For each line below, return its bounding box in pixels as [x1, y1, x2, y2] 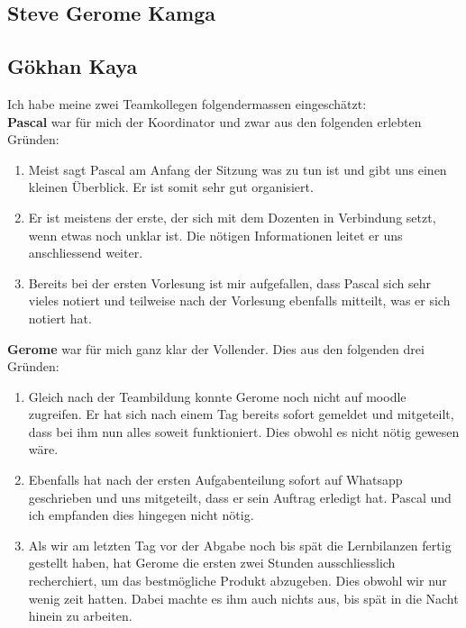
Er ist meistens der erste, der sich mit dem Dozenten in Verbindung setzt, [28, 207, 436, 226]
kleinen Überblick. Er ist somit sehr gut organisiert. [28, 177, 314, 196]
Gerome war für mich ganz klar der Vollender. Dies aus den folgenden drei [7, 339, 425, 358]
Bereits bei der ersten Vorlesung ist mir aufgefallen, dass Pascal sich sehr [28, 273, 431, 292]
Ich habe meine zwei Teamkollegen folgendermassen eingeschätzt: [7, 94, 367, 113]
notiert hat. [28, 308, 92, 327]
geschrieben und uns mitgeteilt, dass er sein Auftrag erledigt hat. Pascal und [28, 487, 452, 506]
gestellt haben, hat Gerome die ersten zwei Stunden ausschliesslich [28, 553, 396, 572]
